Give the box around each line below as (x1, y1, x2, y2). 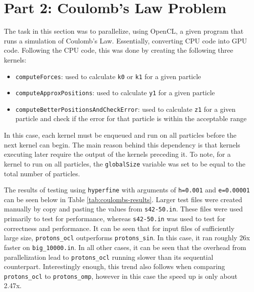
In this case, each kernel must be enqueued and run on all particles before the (4, 130, 237, 140)
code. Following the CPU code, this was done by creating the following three (4, 45, 233, 55)
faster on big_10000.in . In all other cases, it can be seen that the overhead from (4, 242, 246, 252)
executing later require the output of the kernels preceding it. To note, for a (4, 149, 231, 159)
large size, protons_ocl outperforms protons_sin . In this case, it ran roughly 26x (4, 232, 250, 243)
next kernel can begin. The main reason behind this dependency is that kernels (4, 139, 240, 149)
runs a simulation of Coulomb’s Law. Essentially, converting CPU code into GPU (4, 35, 247, 45)
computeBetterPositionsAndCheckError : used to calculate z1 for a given (15, 104, 236, 114)
